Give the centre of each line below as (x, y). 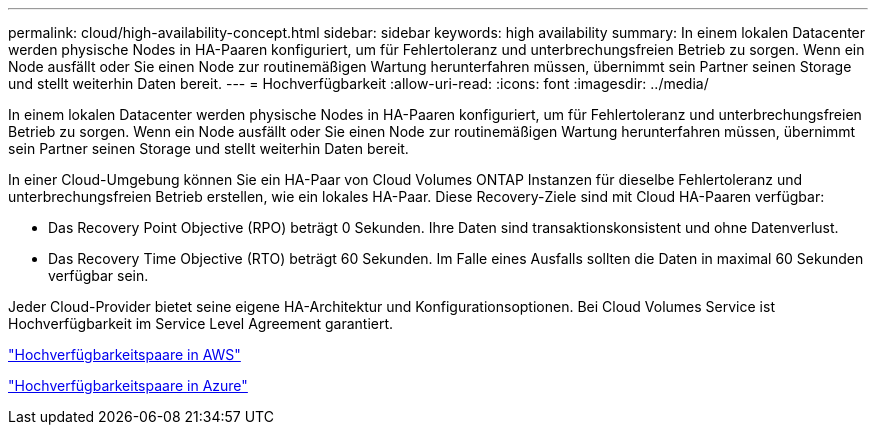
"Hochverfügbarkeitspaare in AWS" (124, 354)
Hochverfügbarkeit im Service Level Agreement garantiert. (201, 323)
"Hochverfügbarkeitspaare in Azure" (128, 385)
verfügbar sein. (98, 275)
